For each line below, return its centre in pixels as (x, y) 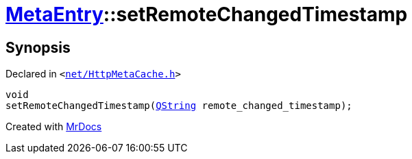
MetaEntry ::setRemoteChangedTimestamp (207, 14)
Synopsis (38, 47)
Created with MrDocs (54, 127)
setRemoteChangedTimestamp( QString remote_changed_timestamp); (179, 106)
